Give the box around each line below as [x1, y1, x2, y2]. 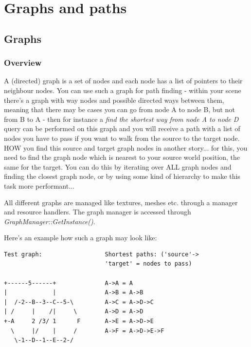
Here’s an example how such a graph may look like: [4, 232, 157, 243]
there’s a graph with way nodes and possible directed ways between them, [4, 95, 224, 105]
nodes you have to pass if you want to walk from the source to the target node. [4, 133, 240, 143]
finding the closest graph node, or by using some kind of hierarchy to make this [4, 171, 240, 181]
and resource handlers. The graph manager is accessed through [4, 207, 191, 217]
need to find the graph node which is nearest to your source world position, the [4, 152, 240, 162]
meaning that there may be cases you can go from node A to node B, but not [4, 104, 235, 115]
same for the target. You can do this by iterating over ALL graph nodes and [4, 161, 232, 172]
